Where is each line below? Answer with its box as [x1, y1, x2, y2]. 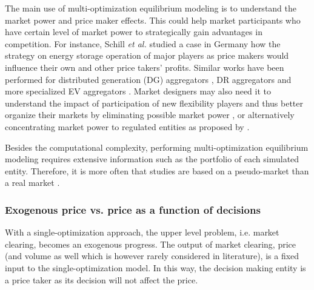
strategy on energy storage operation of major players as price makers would [5, 49, 289, 62]
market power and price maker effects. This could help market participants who [5, 13, 301, 26]
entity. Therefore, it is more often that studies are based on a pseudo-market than [5, 164, 309, 177]
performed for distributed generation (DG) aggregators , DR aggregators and [5, 73, 292, 85]
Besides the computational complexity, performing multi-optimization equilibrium [5, 140, 309, 153]
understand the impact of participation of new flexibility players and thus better [5, 96, 303, 109]
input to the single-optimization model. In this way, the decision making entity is [5, 261, 306, 274]
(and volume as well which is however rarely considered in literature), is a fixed [5, 249, 299, 262]
